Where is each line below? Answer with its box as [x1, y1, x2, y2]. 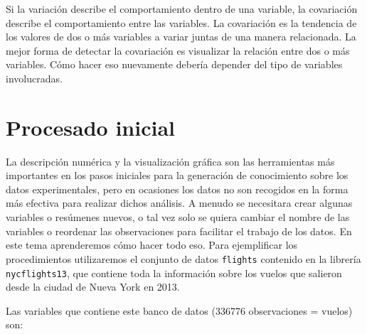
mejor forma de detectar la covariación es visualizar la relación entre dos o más [6, 43, 350, 58]
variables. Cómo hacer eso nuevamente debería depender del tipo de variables [6, 57, 343, 72]
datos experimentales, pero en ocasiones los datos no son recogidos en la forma [6, 181, 349, 196]
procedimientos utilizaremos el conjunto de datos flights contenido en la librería [6, 251, 361, 266]
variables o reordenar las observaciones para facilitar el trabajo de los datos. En [6, 223, 352, 238]
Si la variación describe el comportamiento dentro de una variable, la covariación [6, 1, 358, 16]
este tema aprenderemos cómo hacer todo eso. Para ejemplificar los [6, 237, 298, 252]
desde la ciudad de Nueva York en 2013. [6, 279, 180, 294]
